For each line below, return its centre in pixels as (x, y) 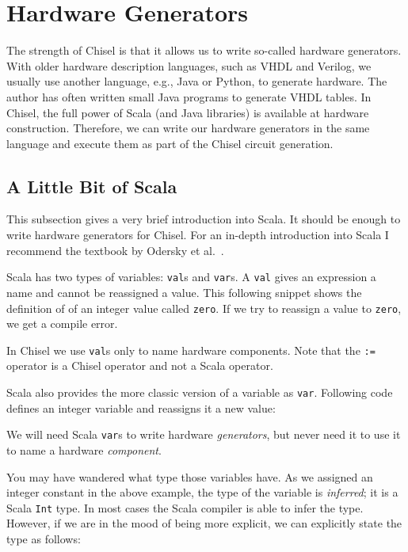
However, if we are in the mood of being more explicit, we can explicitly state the (204, 523)
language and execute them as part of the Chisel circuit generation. (170, 143)
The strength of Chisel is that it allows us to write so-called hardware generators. (204, 50)
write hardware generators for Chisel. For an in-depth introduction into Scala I (198, 235)
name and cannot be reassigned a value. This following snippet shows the (184, 292)
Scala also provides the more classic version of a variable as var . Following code (200, 392)
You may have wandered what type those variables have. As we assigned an (190, 476)
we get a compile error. (62, 324)
